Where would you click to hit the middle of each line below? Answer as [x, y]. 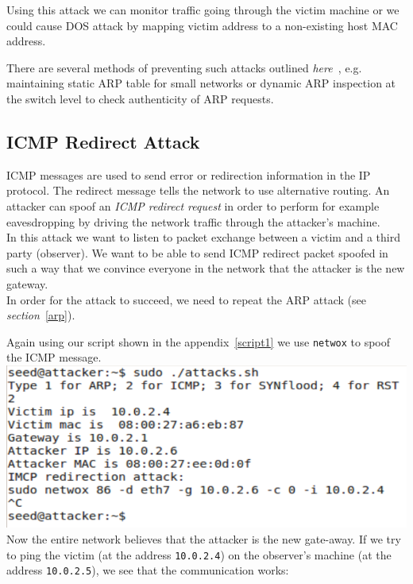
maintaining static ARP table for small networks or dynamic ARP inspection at [201, 83]
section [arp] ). [41, 315]
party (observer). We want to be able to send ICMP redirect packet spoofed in [197, 252]
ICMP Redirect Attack [103, 141]
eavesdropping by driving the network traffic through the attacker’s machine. [193, 221]
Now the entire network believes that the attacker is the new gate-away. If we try [204, 539]
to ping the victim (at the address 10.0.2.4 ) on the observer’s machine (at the [199, 554]
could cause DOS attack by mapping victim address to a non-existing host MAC [202, 25]
